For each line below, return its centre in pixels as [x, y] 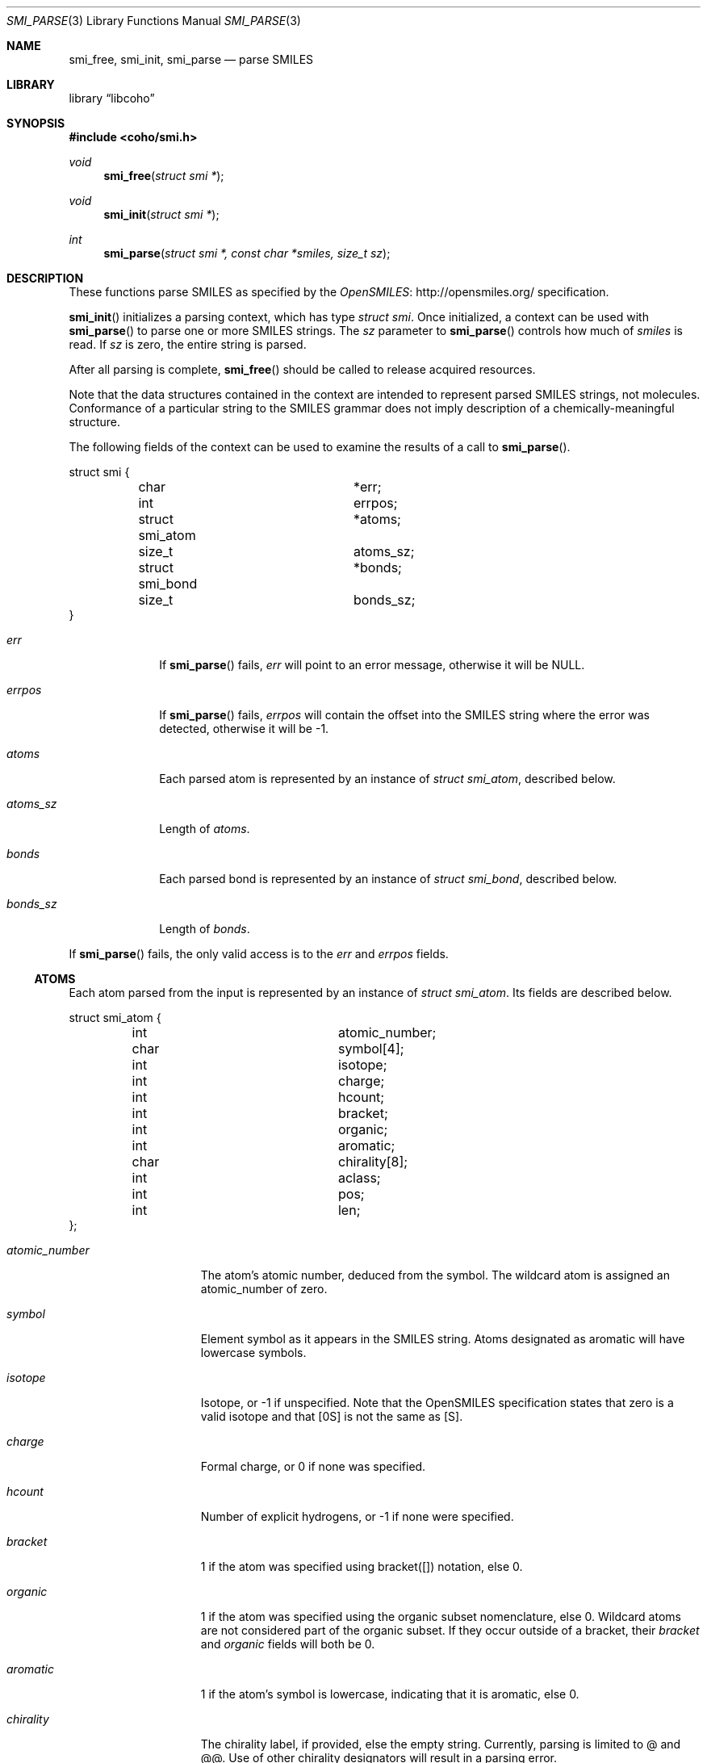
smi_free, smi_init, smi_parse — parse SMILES [191, 59]
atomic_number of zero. [264, 1289]
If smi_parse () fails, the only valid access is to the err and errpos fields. [259, 954]
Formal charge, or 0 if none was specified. [313, 1466]
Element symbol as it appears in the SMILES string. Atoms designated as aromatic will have [443, 1339]
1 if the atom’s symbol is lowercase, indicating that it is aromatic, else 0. [390, 1694]
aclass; [359, 1178]
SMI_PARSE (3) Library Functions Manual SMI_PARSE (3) [154, 21]
